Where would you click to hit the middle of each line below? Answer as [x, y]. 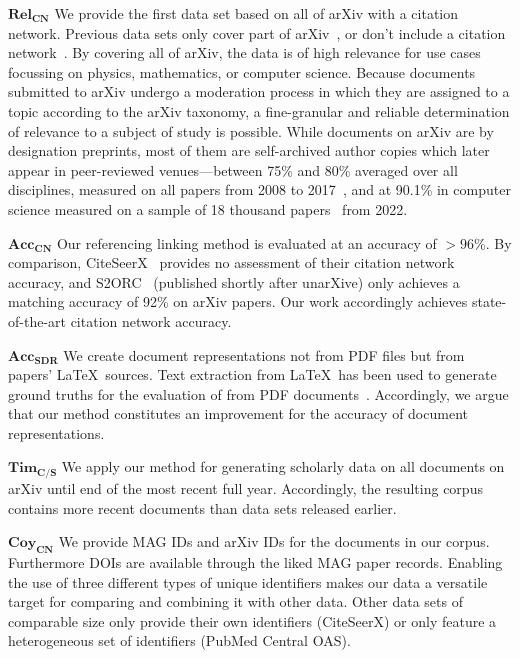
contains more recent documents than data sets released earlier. [202, 507]
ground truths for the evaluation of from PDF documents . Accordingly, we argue [258, 393]
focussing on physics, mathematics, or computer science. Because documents [242, 71]
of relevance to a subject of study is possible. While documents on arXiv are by [251, 130]
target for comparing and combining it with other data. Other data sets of [235, 601]
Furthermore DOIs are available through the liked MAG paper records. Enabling [255, 561]
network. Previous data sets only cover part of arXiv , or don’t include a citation [257, 32]
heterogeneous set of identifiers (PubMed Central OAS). [179, 640]
